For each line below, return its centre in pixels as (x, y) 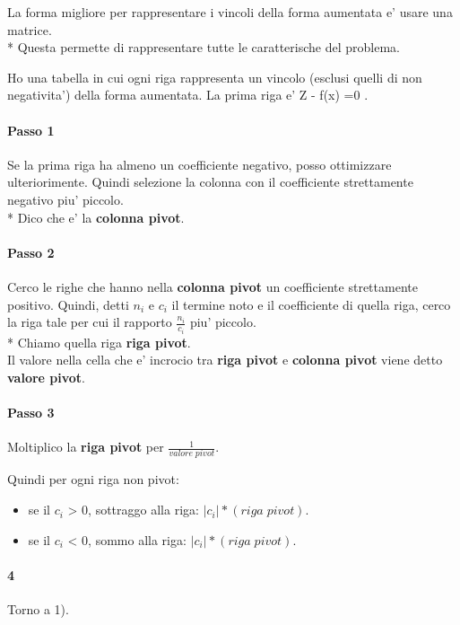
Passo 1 (31, 130)
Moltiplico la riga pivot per (86, 447)
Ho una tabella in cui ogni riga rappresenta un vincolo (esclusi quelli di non (215, 77)
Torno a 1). (38, 609)
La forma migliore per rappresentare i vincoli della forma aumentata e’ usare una (230, 12)
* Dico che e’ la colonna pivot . (96, 217)
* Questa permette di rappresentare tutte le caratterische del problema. (204, 47)
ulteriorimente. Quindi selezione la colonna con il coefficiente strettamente (210, 182)
